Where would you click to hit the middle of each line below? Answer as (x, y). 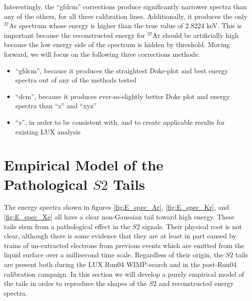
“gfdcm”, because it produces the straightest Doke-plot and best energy (122, 70)
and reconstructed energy (196, 283)
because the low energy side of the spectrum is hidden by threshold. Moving (117, 44)
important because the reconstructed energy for (75, 35)
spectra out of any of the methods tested (76, 80)
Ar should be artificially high (196, 35)
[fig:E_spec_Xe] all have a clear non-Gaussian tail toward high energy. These (119, 217)
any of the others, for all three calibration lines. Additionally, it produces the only (126, 16)
